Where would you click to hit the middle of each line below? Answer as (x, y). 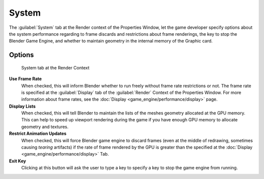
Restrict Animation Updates (38, 134)
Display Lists (22, 106)
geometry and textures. (45, 127)
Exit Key (18, 161)
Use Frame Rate (25, 79)
